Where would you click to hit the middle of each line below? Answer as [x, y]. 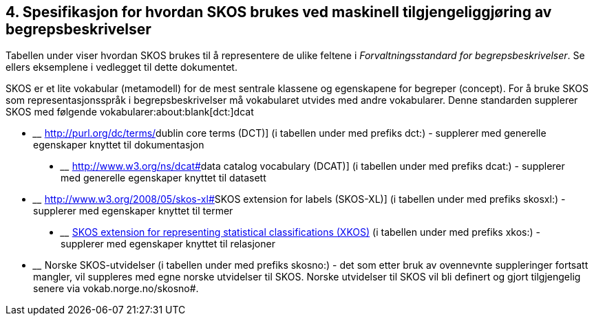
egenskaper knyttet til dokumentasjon [119, 145]
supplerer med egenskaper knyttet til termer [133, 211]
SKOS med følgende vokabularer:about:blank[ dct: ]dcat [130, 112]
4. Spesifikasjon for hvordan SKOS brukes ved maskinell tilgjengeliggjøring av [279, 12]
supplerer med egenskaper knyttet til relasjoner [168, 244]
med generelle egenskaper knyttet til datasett [163, 178]
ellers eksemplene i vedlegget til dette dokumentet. [121, 67]
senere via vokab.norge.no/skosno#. [116, 289]
